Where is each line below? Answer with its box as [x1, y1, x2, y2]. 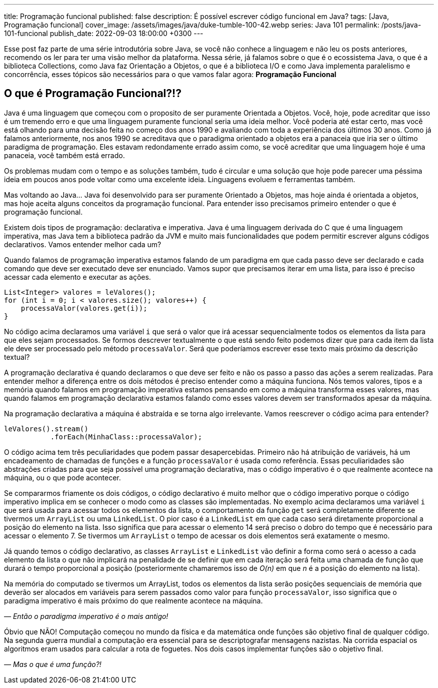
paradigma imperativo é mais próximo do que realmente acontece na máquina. [4, 596, 263, 605]
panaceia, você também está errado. [4, 151, 125, 160]
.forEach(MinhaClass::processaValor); [50, 432, 202, 441]
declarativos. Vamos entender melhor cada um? [4, 240, 161, 249]
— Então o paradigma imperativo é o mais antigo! [4, 611, 168, 620]
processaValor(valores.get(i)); [20, 304, 147, 312]
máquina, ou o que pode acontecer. [4, 473, 121, 482]
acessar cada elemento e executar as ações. [4, 272, 151, 281]
